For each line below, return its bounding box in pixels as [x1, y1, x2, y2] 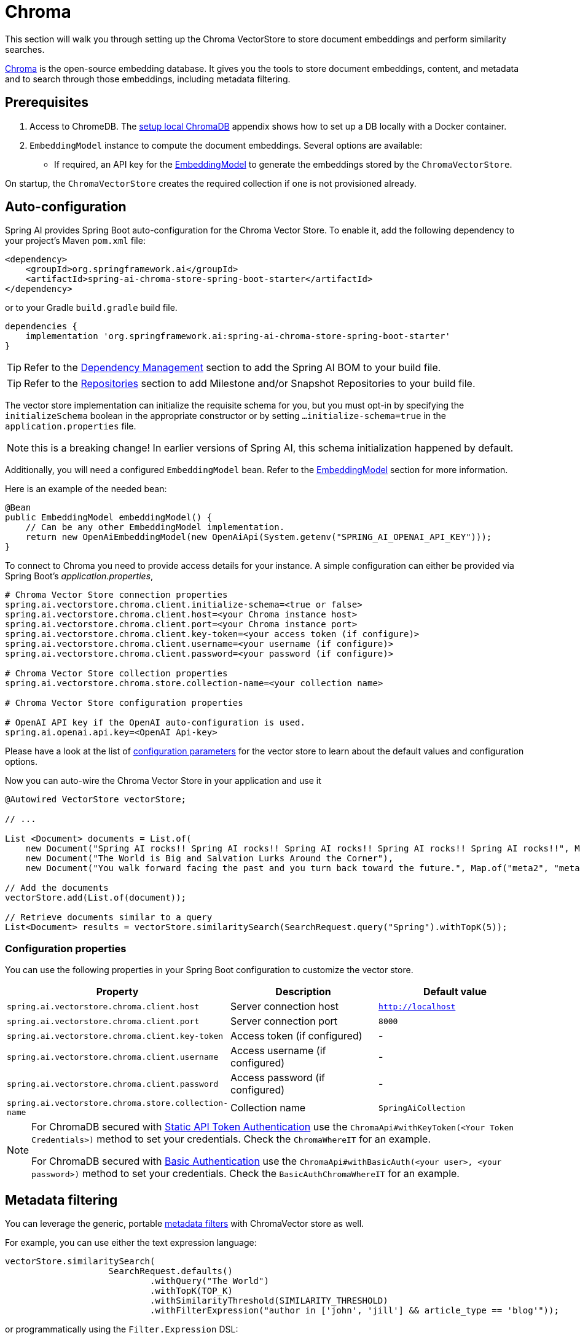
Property [96, 985, 139, 998]
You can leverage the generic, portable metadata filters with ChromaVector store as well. [5, 1218, 364, 1229]
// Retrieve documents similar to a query [5, 912, 213, 923]
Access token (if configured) [230, 1030, 362, 1043]
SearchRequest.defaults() [108, 1266, 233, 1277]
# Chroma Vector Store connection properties [5, 590, 228, 600]
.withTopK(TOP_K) [150, 1286, 233, 1296]
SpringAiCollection [378, 1103, 465, 1113]
